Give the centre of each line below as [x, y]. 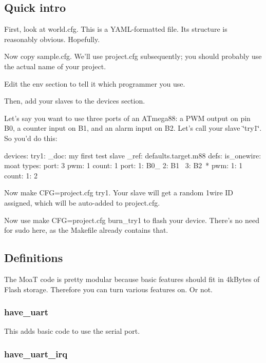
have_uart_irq [36, 354]
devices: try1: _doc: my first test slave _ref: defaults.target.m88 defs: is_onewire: [133, 155]
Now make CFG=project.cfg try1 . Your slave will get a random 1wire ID [119, 193]
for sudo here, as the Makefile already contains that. [86, 230]
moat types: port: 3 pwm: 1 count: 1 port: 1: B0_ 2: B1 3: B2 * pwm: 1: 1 [123, 165]
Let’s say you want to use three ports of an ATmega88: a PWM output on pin [127, 118]
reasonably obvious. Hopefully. [52, 39]
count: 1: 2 [21, 175]
